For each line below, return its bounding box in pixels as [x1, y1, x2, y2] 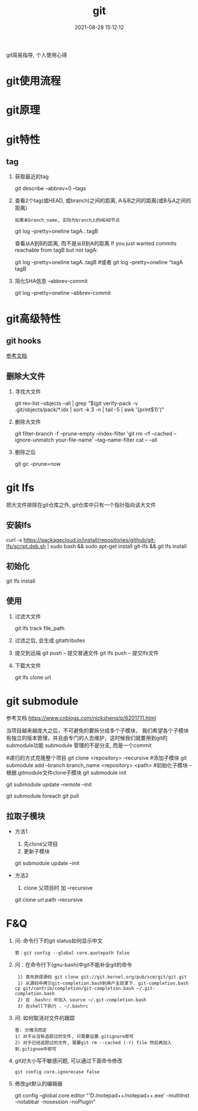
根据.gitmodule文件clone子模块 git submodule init [6, 769, 127, 777]
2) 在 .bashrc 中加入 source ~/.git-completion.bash [17, 997, 147, 1003]
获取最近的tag [14, 173, 49, 180]
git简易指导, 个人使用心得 [6, 51, 67, 59]
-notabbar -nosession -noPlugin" [14, 1098, 96, 1106]
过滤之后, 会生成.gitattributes [14, 636, 86, 644]
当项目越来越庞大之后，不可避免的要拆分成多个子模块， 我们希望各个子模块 [6, 727, 189, 734]
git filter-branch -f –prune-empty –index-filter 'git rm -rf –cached [14, 430, 173, 437]
